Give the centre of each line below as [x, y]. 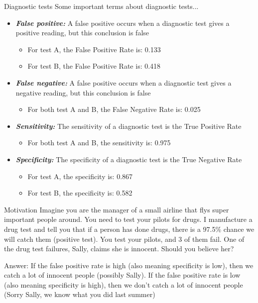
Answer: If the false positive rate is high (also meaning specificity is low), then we [129, 265]
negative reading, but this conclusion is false [83, 92]
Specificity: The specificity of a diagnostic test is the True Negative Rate [129, 159]
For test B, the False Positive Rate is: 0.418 [94, 66]
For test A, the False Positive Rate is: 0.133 [94, 49]
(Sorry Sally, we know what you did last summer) [80, 294]
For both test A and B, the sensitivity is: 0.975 [99, 143]
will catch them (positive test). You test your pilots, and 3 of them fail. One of [124, 239]
